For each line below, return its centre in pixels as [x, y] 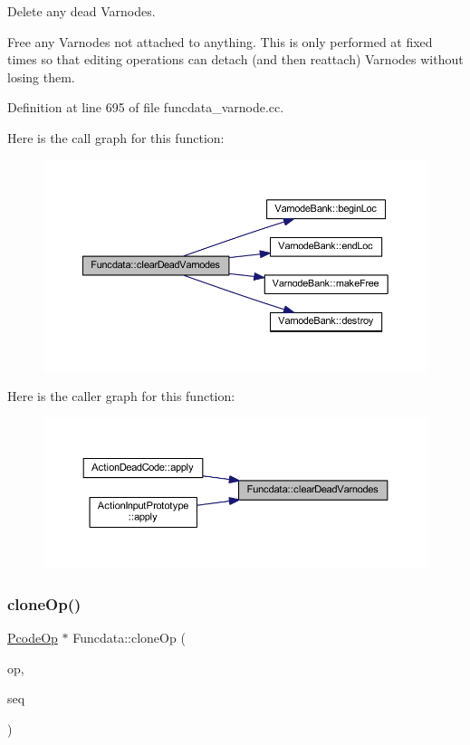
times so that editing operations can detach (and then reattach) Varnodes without [235, 59]
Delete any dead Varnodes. [82, 11]
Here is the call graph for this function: [116, 137]
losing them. [41, 76]
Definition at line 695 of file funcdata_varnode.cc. [146, 107]
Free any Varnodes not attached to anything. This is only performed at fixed [220, 41]
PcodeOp [33, 638]
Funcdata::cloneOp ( [129, 638]
